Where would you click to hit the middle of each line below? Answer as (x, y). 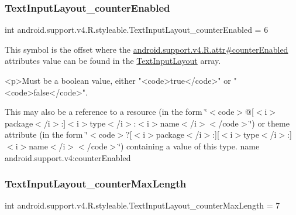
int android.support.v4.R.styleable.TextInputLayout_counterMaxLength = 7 (142, 205)
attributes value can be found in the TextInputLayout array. (113, 61)
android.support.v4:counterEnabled (68, 157)
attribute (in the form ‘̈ (47, 134)
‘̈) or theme (269, 123)
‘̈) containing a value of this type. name (189, 146)
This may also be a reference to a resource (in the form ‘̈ (106, 112)
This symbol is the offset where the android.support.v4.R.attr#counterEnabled (147, 49)
